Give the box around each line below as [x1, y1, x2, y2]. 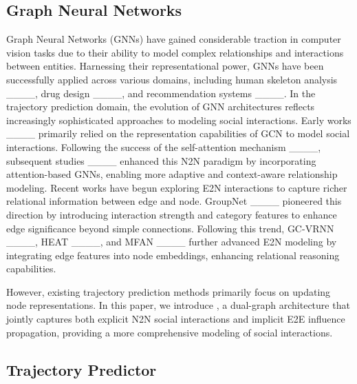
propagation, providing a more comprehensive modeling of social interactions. [6, 325, 333, 339]
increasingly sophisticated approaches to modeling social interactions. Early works [6, 112, 351, 127]
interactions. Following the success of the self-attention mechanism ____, [6, 139, 321, 154]
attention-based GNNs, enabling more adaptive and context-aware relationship [6, 167, 338, 181]
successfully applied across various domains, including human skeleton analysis [6, 72, 338, 86]
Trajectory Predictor [6, 358, 157, 380]
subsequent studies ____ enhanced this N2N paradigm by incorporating [6, 153, 316, 168]
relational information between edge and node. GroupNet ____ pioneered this [6, 194, 342, 208]
